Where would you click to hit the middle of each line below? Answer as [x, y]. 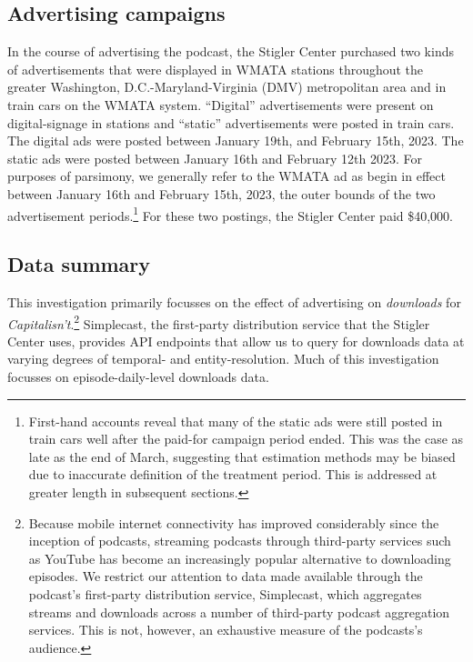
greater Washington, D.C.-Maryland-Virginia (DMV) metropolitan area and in [227, 87]
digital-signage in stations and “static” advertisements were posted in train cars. [231, 122]
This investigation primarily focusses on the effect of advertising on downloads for [234, 302]
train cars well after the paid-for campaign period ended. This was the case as [246, 439]
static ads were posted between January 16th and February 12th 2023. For [215, 158]
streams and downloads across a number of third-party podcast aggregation [239, 612]
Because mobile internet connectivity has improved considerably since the [234, 522]
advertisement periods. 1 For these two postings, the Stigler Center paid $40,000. [231, 214]
